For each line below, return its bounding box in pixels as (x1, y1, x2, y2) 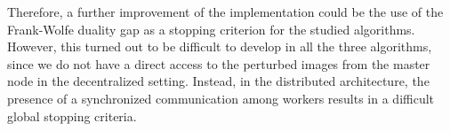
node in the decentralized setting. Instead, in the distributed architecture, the (7, 72, 430, 90)
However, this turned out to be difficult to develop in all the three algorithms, (7, 37, 432, 56)
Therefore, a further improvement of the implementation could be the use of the (7, 3, 444, 20)
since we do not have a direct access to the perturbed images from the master (7, 54, 430, 73)
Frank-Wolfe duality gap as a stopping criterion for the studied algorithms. (7, 19, 415, 38)
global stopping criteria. (7, 106, 137, 125)
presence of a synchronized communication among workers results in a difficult (7, 89, 435, 107)
